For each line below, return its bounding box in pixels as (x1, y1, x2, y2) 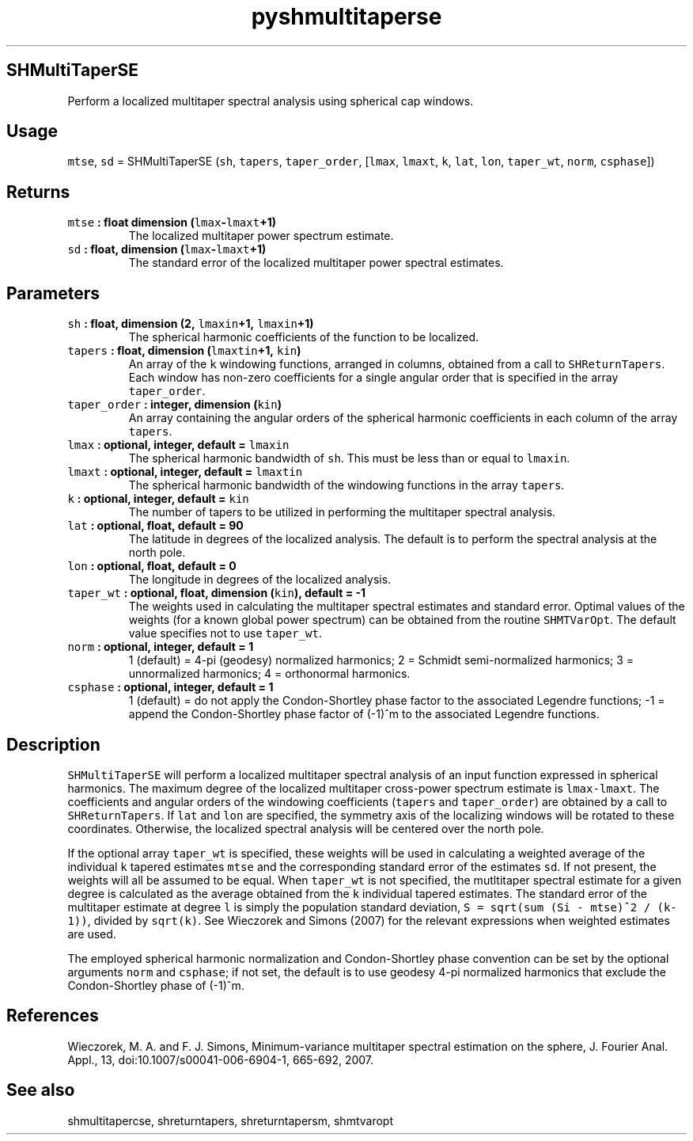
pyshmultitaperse (251, 3, 442, 30)
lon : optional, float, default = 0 (67, 559, 237, 573)
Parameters (6, 283, 100, 303)
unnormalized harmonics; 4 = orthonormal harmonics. (128, 667, 411, 681)
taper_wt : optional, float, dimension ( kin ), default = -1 (67, 586, 366, 600)
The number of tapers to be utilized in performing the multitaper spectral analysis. (128, 505, 556, 519)
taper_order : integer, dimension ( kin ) (67, 397, 282, 412)
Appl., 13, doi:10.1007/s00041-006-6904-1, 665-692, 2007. (67, 1052, 374, 1067)
